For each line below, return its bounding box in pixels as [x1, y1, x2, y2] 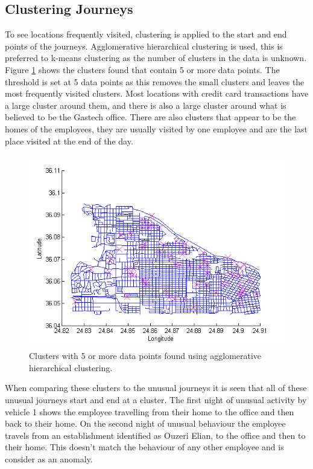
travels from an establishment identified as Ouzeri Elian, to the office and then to [5, 429, 306, 441]
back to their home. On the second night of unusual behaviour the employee [5, 417, 286, 430]
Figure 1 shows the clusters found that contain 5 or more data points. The [5, 63, 280, 76]
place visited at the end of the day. [5, 134, 133, 147]
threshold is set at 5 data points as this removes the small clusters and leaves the [5, 75, 305, 88]
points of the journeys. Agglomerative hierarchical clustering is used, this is [5, 39, 283, 52]
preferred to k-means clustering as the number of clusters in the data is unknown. [5, 51, 307, 64]
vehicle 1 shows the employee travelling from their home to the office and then [5, 405, 294, 418]
